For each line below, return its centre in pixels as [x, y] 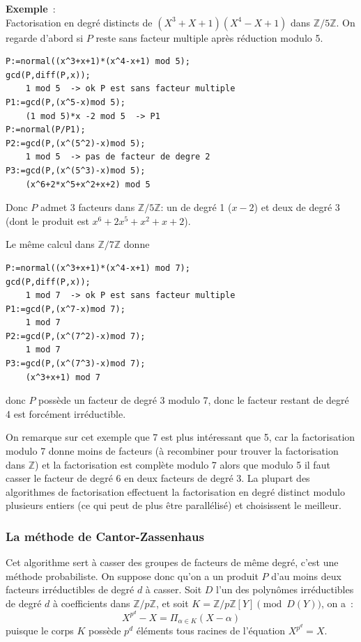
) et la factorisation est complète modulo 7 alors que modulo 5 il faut [183, 464]
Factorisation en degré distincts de [79, 22]
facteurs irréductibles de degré [70, 589]
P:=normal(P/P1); [46, 130]
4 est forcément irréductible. [66, 413]
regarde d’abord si [45, 37]
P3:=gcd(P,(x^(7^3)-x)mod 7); [76, 364]
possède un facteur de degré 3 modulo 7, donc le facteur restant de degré [194, 400]
